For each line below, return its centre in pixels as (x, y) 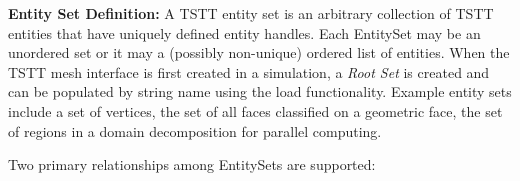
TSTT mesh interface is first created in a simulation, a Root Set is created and (249, 71)
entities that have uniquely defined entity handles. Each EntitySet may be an (244, 32)
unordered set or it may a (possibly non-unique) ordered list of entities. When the (259, 52)
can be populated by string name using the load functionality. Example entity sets (260, 91)
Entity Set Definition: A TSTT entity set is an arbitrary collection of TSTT (251, 13)
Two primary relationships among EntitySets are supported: (192, 164)
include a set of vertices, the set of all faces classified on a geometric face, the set (255, 110)
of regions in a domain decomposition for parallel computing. (195, 130)
